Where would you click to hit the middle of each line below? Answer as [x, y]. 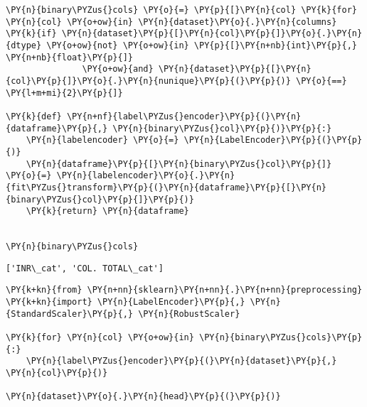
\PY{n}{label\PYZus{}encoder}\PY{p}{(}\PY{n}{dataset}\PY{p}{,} [181, 361]
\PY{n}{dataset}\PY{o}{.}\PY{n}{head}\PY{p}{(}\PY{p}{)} [143, 397]
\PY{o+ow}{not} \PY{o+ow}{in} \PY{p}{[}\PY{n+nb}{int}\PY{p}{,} [202, 45]
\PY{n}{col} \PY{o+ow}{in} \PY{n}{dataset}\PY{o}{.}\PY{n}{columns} [171, 22]
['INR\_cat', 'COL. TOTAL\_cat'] [85, 268]
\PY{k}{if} [31, 34]
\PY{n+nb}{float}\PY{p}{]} [69, 57]
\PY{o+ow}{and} [118, 69]
